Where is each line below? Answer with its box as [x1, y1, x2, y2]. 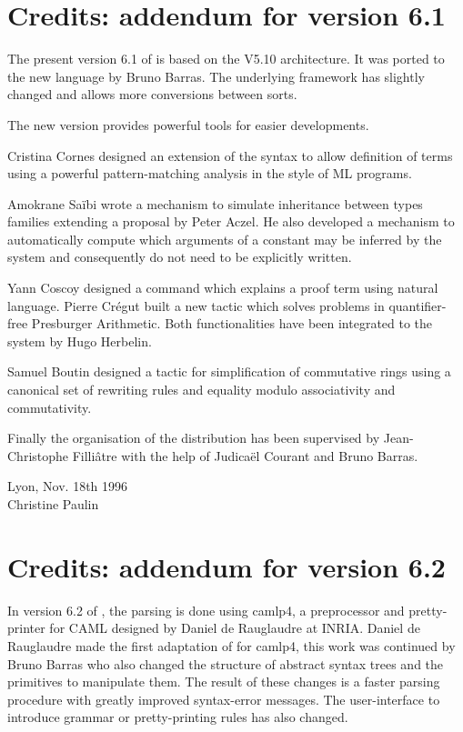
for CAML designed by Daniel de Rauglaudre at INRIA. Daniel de [49, 618, 420, 637]
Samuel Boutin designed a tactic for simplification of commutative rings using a [7, 362, 451, 381]
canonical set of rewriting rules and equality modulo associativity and [7, 380, 396, 399]
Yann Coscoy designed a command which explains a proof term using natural [7, 278, 438, 297]
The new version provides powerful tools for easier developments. [7, 115, 369, 134]
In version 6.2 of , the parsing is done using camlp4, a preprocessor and [7, 600, 405, 619]
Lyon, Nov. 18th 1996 [7, 476, 128, 496]
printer [7, 618, 45, 637]
